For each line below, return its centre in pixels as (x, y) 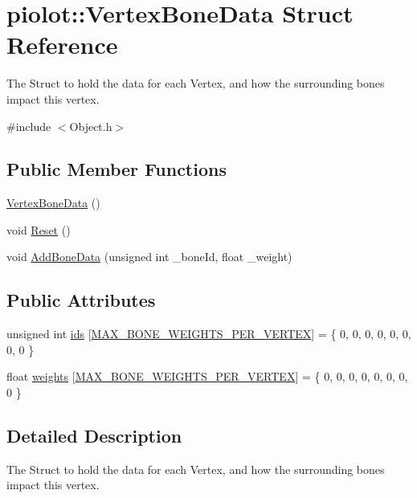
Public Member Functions (117, 169)
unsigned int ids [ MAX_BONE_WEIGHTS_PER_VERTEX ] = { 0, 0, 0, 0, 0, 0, (209, 334)
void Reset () (39, 229)
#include (29, 126)
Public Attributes (81, 300)
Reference (62, 45)
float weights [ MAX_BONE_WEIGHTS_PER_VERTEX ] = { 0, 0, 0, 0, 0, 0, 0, (207, 376)
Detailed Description (94, 436)
